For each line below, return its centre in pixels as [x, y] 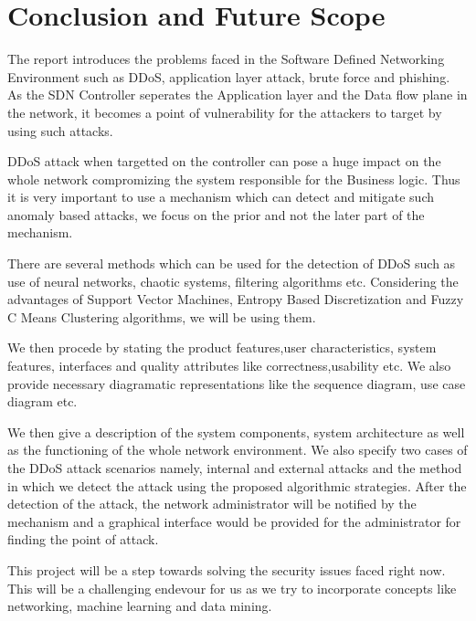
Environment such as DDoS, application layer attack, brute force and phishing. [229, 76]
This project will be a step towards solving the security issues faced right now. [227, 569]
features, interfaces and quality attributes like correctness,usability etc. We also [229, 366]
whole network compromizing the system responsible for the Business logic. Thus [234, 179]
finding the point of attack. [83, 539]
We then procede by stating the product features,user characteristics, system [222, 347]
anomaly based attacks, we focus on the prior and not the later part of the [216, 214]
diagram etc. [42, 401]
